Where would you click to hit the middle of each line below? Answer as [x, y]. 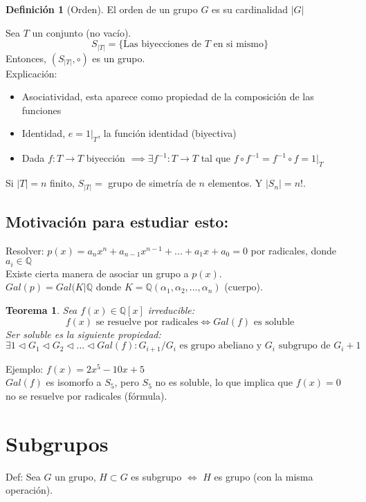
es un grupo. [119, 58]
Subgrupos [57, 443]
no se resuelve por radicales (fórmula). [86, 395]
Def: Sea [23, 476]
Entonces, [26, 58]
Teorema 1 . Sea [42, 310]
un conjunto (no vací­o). [82, 32]
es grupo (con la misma [264, 476]
